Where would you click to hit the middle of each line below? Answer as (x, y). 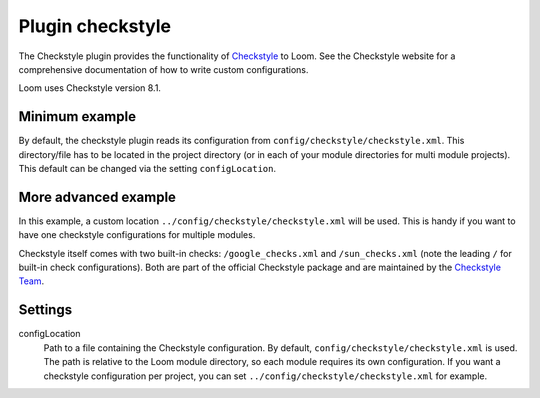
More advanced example (97, 196)
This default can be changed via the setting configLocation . (147, 169)
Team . (31, 281)
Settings (45, 310)
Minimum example (77, 116)
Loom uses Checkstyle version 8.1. (90, 88)
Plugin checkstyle (95, 26)
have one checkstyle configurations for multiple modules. (137, 235)
